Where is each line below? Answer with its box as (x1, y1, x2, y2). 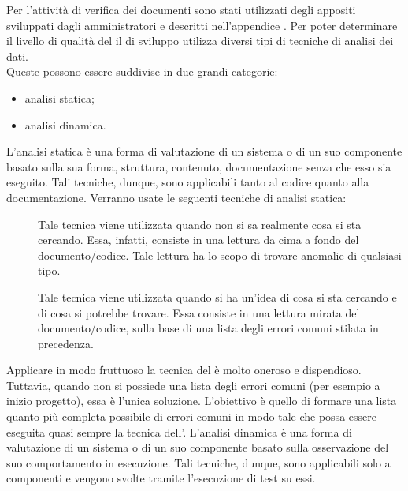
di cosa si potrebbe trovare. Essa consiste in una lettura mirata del (38, 304, 360, 320)
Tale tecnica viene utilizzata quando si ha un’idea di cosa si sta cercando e (38, 288, 397, 305)
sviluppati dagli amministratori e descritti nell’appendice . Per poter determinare (6, 17, 398, 33)
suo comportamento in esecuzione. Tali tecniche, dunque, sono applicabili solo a (6, 454, 391, 470)
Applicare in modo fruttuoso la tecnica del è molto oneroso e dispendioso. (6, 362, 362, 378)
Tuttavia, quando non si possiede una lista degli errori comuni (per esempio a (6, 377, 380, 393)
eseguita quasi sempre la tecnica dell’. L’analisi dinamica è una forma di (6, 423, 352, 440)
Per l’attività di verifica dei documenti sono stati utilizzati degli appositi (6, 2, 356, 17)
